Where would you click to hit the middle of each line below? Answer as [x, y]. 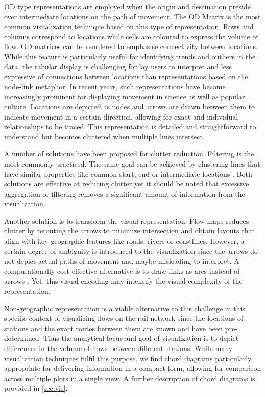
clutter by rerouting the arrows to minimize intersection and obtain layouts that [129, 231]
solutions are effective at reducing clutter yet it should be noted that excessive [127, 184]
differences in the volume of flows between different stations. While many [118, 348]
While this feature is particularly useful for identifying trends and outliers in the [130, 56]
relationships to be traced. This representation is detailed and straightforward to [130, 126]
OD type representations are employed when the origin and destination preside [127, 6]
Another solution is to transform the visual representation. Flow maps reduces [127, 220]
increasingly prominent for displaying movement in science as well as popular [125, 96]
